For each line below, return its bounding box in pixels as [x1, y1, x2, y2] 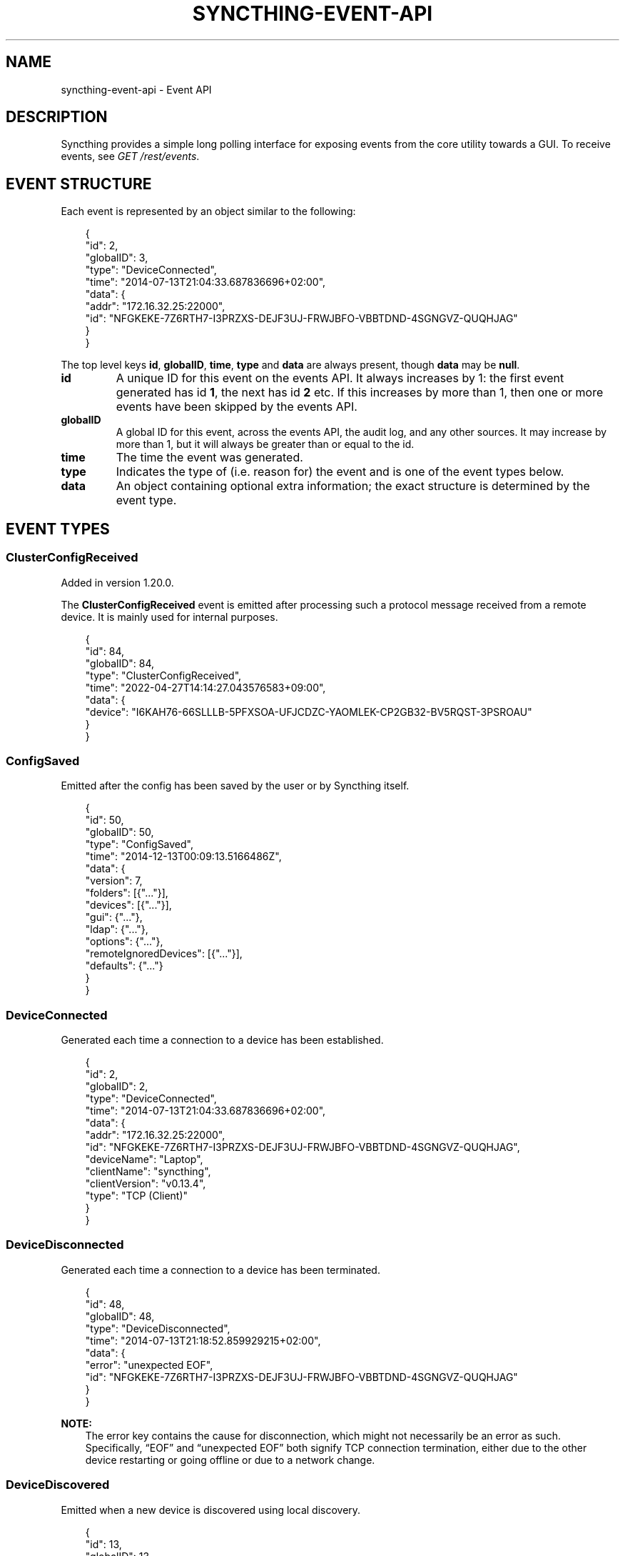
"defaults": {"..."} [85, 959, 163, 972]
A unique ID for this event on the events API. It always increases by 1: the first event [116, 371, 564, 386]
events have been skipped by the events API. [116, 399, 357, 414]
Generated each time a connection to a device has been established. [61, 1034, 384, 1046]
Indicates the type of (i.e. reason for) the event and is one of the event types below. [116, 464, 564, 479]
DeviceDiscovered [6, 1477, 110, 1492]
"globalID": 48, [85, 1310, 155, 1322]
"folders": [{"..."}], [85, 887, 168, 899]
